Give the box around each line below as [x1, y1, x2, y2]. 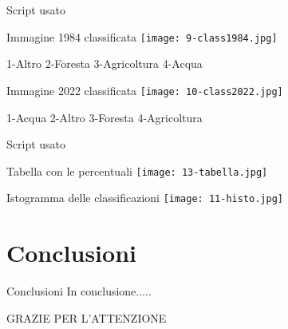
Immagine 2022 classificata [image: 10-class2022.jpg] [6, 81, 283, 98]
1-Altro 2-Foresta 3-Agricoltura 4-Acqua [6, 55, 203, 72]
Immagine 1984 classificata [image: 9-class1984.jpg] [6, 28, 278, 45]
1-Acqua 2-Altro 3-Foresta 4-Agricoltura [6, 109, 203, 125]
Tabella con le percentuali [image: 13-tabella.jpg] [6, 162, 268, 179]
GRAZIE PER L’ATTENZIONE [6, 309, 167, 326]
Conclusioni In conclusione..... [6, 283, 152, 299]
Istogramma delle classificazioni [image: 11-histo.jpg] [6, 189, 283, 206]
